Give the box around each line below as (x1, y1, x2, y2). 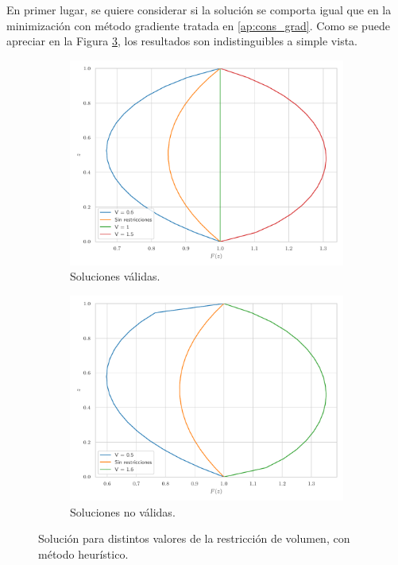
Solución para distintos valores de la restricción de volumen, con (38, 530, 350, 547)
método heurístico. (38, 545, 129, 562)
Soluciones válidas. (70, 268, 160, 284)
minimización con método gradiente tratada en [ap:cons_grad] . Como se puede (6, 17, 390, 33)
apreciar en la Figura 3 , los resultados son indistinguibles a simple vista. (6, 33, 357, 49)
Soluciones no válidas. (70, 503, 176, 520)
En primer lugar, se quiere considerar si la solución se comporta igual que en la (6, 2, 392, 17)
